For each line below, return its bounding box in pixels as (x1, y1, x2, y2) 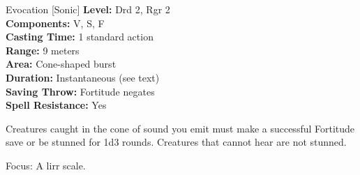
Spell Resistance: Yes (6, 98, 107, 112)
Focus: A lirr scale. (6, 158, 86, 172)
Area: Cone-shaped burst (6, 56, 117, 71)
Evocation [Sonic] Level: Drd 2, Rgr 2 (6, 2, 170, 16)
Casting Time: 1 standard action (6, 29, 153, 44)
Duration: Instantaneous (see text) (6, 70, 160, 84)
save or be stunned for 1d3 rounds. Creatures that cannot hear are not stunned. (6, 135, 347, 149)
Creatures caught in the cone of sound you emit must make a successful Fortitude (6, 121, 355, 135)
